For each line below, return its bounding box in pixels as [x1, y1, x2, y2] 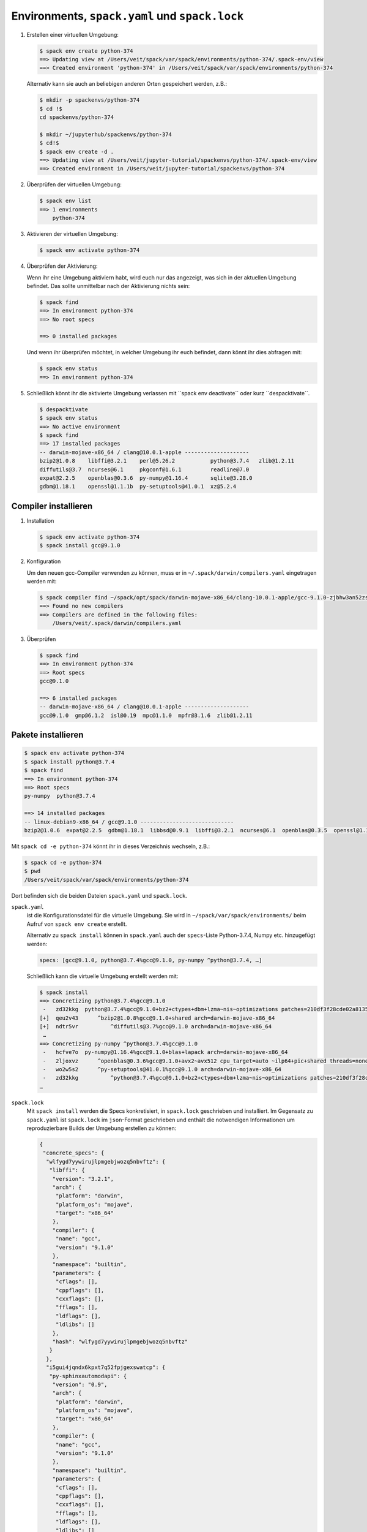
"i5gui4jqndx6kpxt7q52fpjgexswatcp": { [46, 1364, 166, 1371]
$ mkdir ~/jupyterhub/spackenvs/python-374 [39, 131, 172, 138]
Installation [26, 517, 54, 524]
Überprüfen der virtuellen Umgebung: [26, 181, 122, 188]
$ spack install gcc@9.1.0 [39, 542, 120, 549]
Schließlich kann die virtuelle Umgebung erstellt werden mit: [26, 972, 179, 980]
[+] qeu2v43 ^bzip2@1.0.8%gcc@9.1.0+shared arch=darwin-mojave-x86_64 [39, 1014, 275, 1022]
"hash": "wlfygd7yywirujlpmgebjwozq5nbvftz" [52, 1338, 188, 1345]
